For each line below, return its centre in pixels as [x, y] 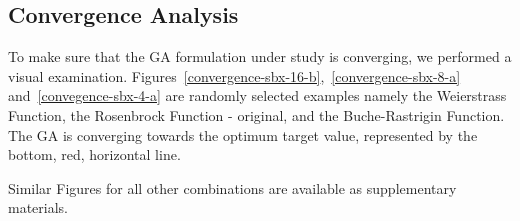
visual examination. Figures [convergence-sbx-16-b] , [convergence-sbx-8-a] [234, 75]
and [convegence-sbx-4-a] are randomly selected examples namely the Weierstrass [257, 95]
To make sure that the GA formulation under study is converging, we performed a [260, 56]
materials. [38, 207]
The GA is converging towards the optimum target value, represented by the [243, 134]
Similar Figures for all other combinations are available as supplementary [232, 187]
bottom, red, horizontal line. [94, 154]
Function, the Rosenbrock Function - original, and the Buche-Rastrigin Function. [256, 114]
